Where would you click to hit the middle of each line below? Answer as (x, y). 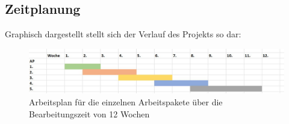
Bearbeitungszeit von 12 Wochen (89, 113)
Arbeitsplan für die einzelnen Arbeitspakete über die (126, 101)
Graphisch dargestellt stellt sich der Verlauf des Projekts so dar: (123, 34)
